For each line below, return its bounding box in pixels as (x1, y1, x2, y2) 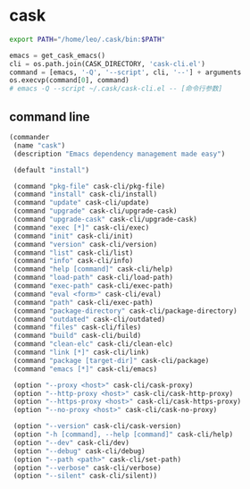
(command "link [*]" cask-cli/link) (12, 348, 150, 357)
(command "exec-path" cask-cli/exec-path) (12, 282, 174, 291)
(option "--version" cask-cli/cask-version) (12, 422, 181, 431)
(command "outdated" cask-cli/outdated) (12, 315, 166, 324)
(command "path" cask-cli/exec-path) (12, 298, 154, 307)
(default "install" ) (12, 165, 90, 174)
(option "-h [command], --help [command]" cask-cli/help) (12, 430, 234, 439)
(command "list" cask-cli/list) (12, 248, 134, 257)
